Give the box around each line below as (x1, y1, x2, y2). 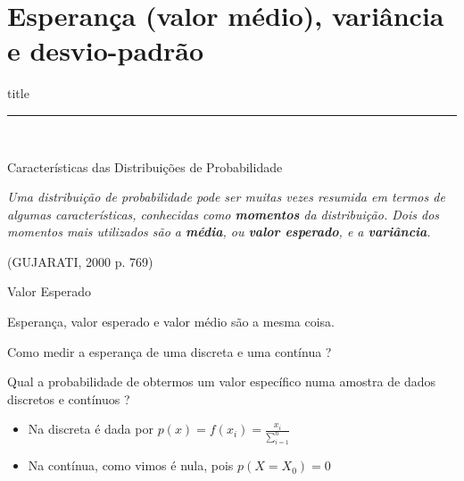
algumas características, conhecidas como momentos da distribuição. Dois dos (7, 204, 440, 223)
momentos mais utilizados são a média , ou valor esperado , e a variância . (7, 222, 431, 241)
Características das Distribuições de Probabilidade (7, 157, 283, 176)
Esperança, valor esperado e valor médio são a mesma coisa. (7, 312, 336, 331)
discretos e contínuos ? (7, 389, 130, 408)
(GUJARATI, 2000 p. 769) (7, 252, 153, 270)
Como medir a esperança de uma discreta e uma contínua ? (7, 342, 332, 361)
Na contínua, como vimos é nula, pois (28, 456, 234, 475)
